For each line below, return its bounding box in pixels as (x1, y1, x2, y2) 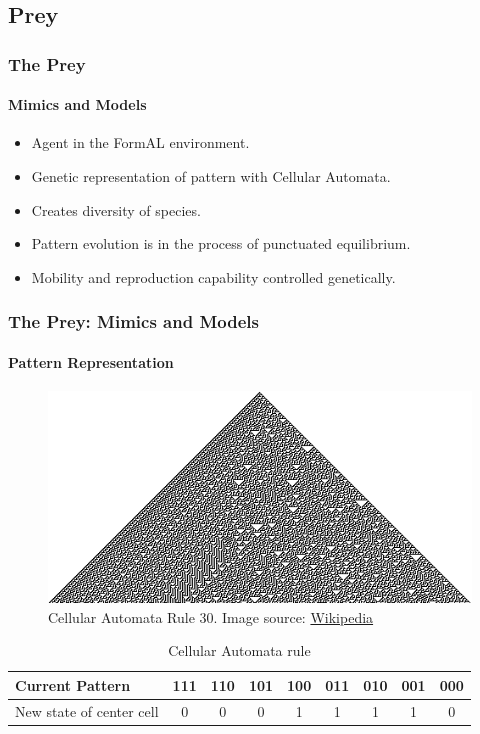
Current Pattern (15, 674, 131, 695)
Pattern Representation (8, 351, 174, 372)
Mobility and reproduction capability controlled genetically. (31, 266, 396, 287)
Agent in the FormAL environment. (31, 132, 250, 153)
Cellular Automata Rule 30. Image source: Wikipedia (48, 606, 374, 627)
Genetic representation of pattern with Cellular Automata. (31, 166, 391, 187)
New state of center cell (15, 700, 159, 721)
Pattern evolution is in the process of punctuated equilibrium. (31, 233, 411, 254)
